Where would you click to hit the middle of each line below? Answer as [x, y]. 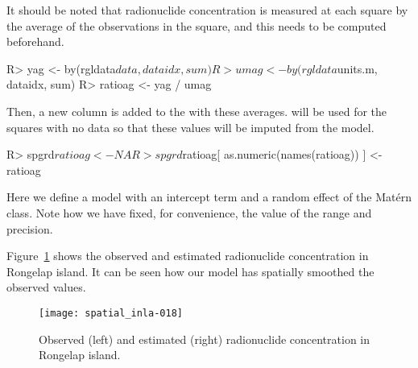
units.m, [357, 68]
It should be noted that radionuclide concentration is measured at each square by [207, 10]
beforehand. [35, 41]
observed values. [46, 287]
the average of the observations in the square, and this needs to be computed [197, 25]
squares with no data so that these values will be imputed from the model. [190, 127]
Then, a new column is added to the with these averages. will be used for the [197, 111]
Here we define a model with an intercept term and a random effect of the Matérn [209, 197]
